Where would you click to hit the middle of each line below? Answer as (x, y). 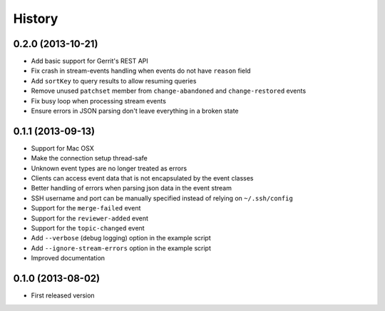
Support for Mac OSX (62, 148)
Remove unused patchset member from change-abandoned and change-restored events (169, 91)
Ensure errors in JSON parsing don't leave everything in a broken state (135, 111)
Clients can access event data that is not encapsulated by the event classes (142, 178)
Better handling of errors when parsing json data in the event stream (131, 188)
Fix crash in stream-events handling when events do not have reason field (141, 71)
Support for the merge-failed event (86, 208)
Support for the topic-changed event (88, 228)
